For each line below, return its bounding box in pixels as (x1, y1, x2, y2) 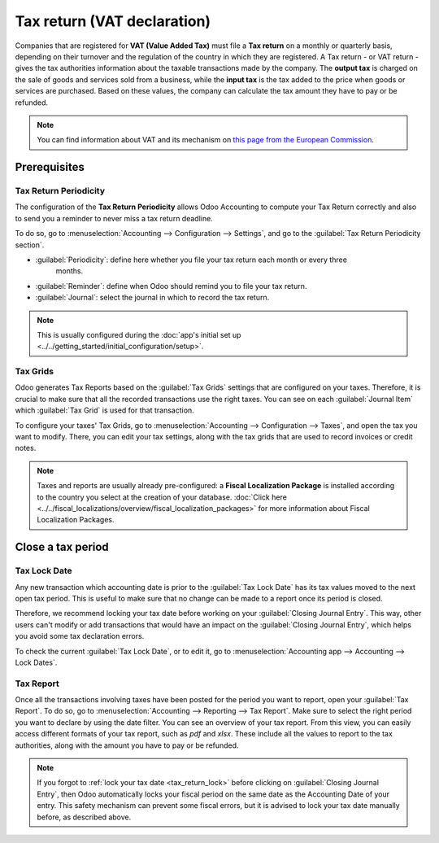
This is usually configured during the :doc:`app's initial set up (37, 330, 241, 339)
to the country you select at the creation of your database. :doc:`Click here (37, 492, 288, 502)
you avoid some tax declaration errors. (15, 631, 145, 641)
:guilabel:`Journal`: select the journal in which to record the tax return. (35, 293, 270, 303)
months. (55, 266, 84, 276)
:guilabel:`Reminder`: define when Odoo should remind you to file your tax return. (35, 281, 307, 290)
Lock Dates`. (15, 657, 58, 667)
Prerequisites (15, 160, 85, 174)
